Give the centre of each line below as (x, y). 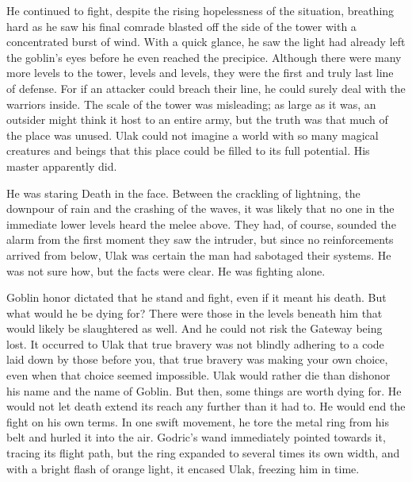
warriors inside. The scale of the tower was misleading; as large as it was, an (191, 104)
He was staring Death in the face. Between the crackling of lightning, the (183, 193)
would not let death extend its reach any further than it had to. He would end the (206, 406)
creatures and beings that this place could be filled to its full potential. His (188, 150)
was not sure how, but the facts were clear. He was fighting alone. (166, 270)
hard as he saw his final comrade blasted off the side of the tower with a (181, 26)
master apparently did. (62, 166)
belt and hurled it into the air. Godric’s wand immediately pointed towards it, (196, 437)
